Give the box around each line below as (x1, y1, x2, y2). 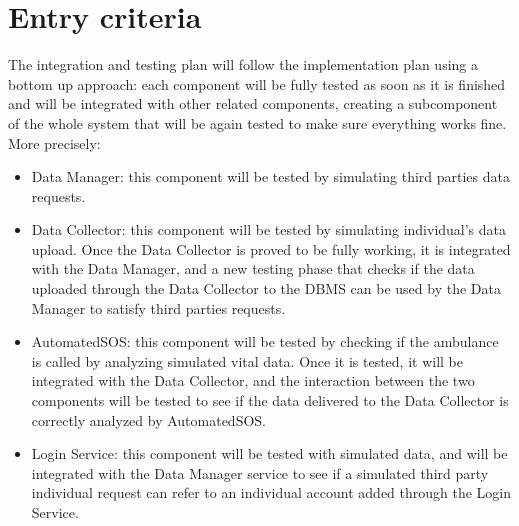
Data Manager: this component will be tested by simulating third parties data (31, 166, 510, 187)
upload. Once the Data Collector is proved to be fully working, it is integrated (31, 238, 511, 259)
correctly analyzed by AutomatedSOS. (31, 409, 267, 430)
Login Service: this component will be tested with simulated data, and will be (31, 443, 508, 464)
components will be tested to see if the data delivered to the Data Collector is (31, 390, 509, 411)
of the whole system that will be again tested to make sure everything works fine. (8, 112, 507, 133)
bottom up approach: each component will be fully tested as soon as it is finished (8, 73, 506, 94)
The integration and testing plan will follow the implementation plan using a (8, 54, 479, 75)
